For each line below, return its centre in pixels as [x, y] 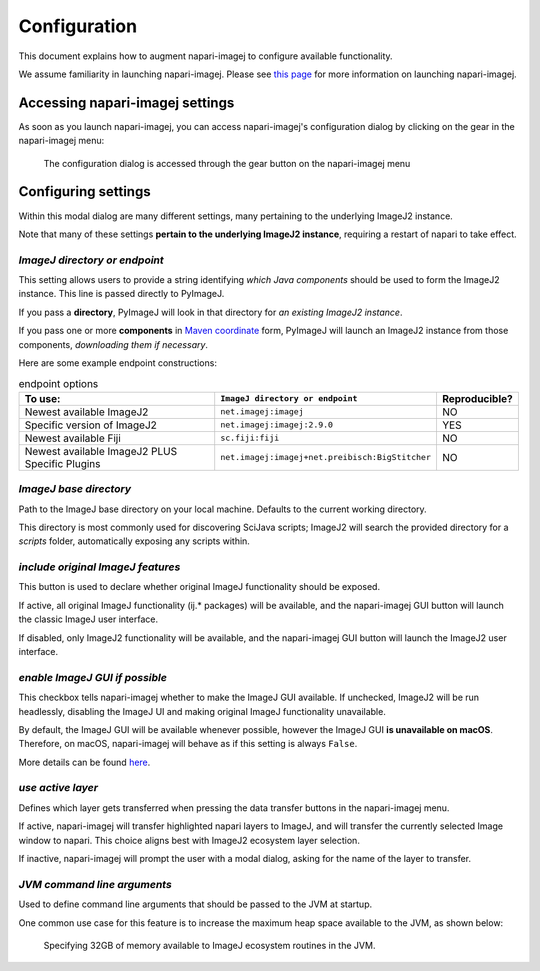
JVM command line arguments [95, 884]
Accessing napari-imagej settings [126, 102]
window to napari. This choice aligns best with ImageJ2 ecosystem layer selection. [189, 840]
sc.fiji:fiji [250, 438]
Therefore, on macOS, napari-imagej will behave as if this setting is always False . [188, 744]
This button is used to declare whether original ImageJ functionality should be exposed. [199, 587]
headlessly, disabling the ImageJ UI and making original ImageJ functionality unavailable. [202, 711]
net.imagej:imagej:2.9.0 [277, 425]
